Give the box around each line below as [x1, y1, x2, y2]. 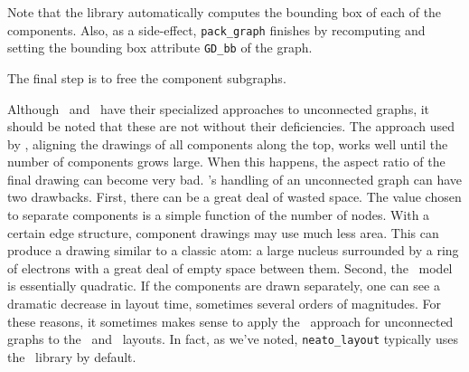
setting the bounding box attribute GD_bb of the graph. [7, 38, 313, 57]
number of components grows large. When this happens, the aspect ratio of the [7, 152, 446, 171]
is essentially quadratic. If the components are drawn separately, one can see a [7, 276, 440, 295]
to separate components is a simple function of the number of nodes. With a [7, 205, 430, 224]
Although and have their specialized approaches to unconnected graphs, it [7, 99, 430, 118]
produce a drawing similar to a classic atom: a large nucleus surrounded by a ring [7, 241, 459, 260]
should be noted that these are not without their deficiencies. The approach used [7, 117, 455, 136]
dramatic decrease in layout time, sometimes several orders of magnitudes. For [7, 294, 441, 313]
